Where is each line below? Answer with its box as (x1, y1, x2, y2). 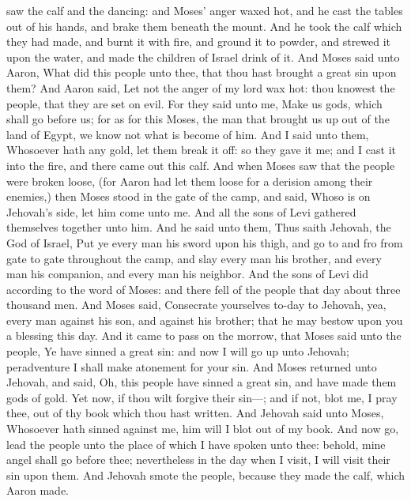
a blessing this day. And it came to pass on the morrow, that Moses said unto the (6, 327, 402, 344)
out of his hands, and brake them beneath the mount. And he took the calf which (6, 17, 402, 34)
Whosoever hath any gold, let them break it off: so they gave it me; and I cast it (6, 141, 396, 158)
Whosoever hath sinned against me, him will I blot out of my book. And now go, (6, 420, 399, 437)
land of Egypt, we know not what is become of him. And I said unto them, (6, 126, 369, 142)
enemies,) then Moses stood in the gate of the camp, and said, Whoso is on (6, 188, 371, 205)
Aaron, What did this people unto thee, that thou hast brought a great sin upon (6, 64, 397, 81)
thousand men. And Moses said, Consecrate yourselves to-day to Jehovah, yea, (6, 296, 386, 313)
